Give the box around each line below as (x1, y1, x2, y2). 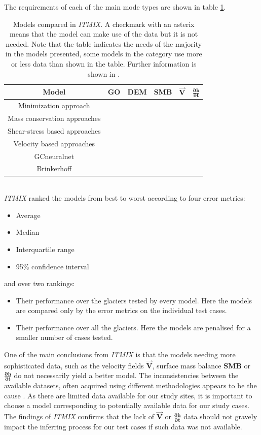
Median (16, 227, 40, 237)
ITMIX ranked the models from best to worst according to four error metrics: (4, 193, 245, 203)
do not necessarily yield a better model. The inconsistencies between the (14, 370, 239, 381)
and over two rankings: (4, 278, 75, 289)
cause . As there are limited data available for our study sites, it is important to (4, 390, 252, 400)
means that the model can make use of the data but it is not (10, 28, 198, 39)
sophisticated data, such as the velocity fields (4, 360, 144, 370)
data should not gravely (183, 411, 257, 422)
